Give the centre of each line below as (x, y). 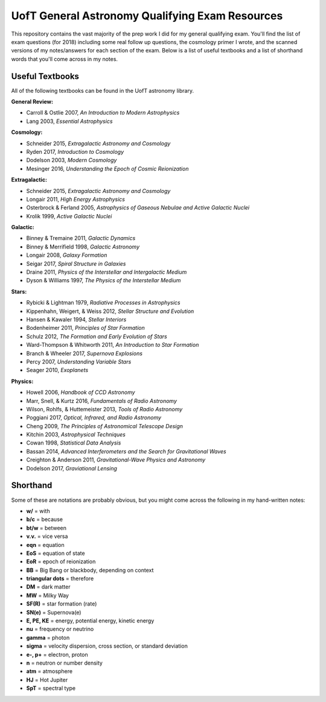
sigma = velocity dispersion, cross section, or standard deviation (107, 646)
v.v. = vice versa (47, 536)
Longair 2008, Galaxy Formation (67, 255)
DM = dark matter (48, 587)
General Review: (32, 102)
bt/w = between (46, 528)
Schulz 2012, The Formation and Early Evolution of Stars (97, 336)
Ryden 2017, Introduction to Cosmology (75, 151)
